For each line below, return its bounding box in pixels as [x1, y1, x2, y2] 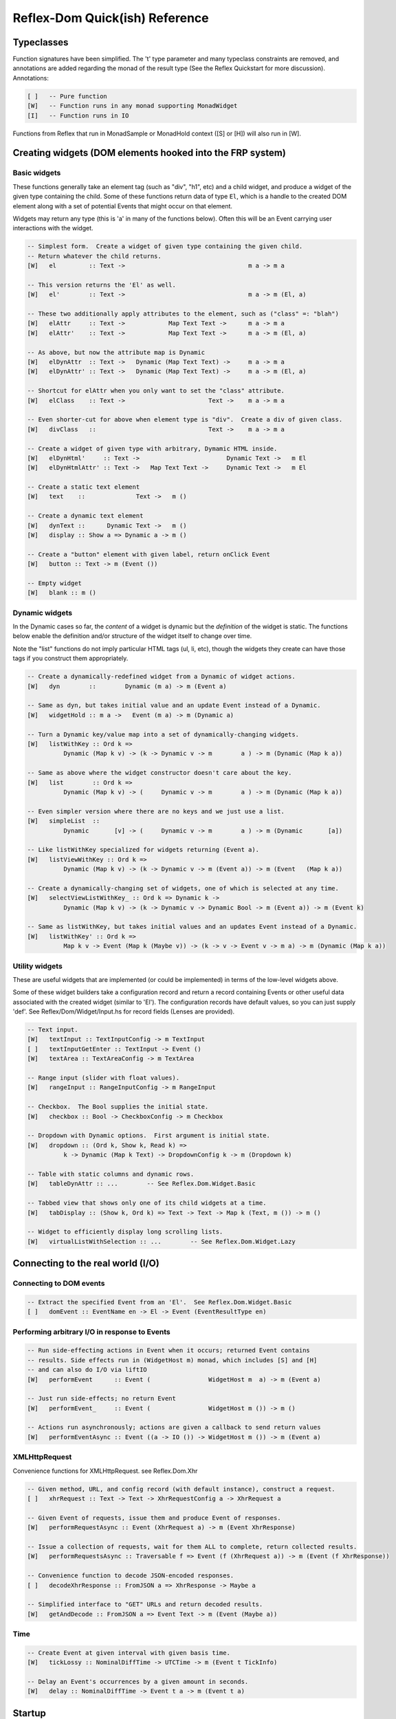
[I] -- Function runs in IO [27, 111, 129, 120]
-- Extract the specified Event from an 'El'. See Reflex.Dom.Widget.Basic [27, 1298, 292, 1306]
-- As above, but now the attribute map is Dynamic [27, 348, 206, 356]
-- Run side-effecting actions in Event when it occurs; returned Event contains [27, 1346, 311, 1355]
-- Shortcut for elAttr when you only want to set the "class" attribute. [27, 387, 285, 395]
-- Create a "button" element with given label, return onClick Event [27, 550, 271, 558]
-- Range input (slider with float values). [27, 1074, 180, 1082]
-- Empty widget [27, 579, 82, 587]
